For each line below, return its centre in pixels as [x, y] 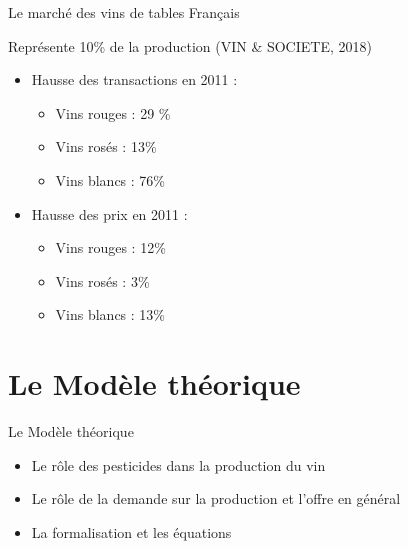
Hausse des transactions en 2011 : [134, 79]
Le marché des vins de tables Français [124, 12]
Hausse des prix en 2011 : [109, 213]
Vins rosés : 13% [106, 146]
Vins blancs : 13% [110, 314]
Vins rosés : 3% [102, 280]
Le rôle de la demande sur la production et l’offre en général [216, 498]
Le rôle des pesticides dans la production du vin [178, 464]
